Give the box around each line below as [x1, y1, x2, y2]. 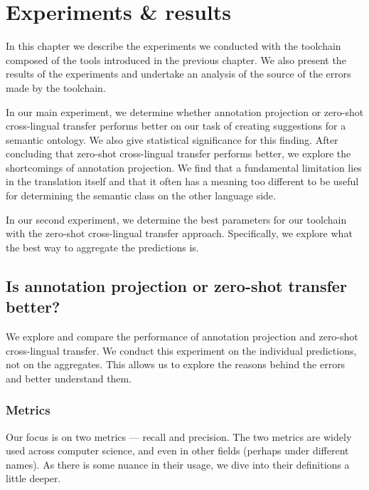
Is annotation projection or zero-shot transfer [6, 274, 347, 296]
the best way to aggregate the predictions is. [6, 239, 199, 254]
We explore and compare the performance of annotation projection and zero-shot [6, 329, 358, 344]
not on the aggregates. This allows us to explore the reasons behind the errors [6, 357, 346, 372]
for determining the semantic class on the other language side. [6, 188, 276, 203]
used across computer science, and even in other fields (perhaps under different [6, 443, 349, 458]
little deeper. [6, 471, 61, 486]
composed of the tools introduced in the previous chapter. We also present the [6, 52, 346, 67]
